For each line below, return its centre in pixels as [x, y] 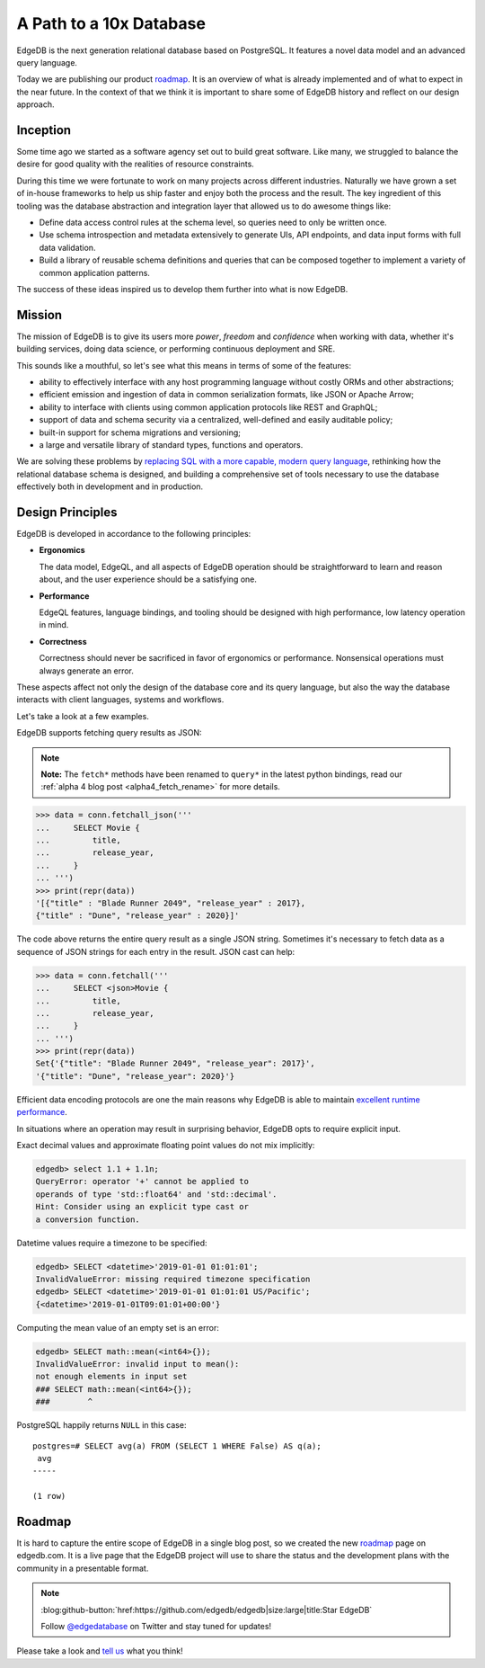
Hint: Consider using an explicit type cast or [142, 1207]
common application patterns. [94, 272]
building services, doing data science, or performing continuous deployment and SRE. [176, 349]
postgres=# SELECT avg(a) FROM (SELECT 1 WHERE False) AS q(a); [177, 1446]
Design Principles [67, 512]
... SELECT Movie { [88, 828]
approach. [35, 104]
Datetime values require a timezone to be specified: [112, 1243]
